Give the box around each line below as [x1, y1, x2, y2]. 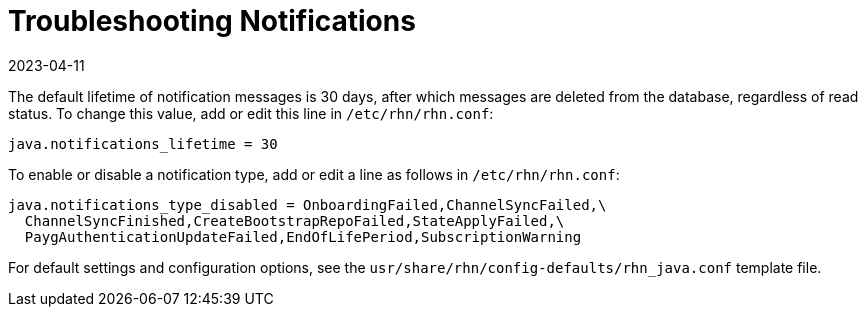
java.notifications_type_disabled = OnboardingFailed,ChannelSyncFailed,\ [8, 196, 607, 213]
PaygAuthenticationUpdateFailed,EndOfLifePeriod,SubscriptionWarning [24, 228, 582, 245]
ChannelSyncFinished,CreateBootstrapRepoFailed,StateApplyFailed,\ [24, 212, 565, 229]
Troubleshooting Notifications [8, 4, 416, 38]
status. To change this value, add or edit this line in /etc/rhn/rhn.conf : [8, 104, 494, 122]
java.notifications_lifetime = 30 [8, 135, 278, 152]
